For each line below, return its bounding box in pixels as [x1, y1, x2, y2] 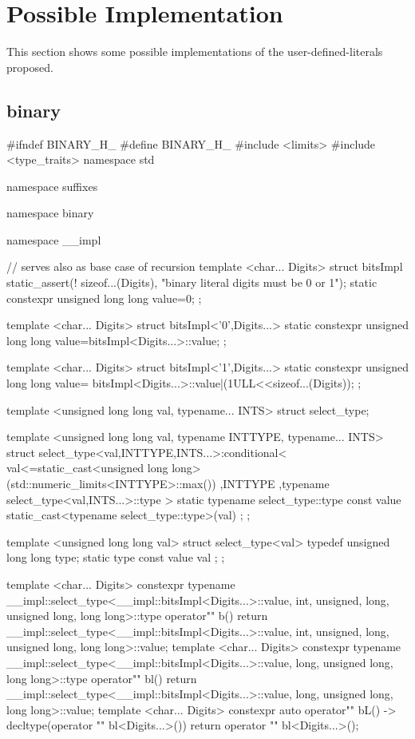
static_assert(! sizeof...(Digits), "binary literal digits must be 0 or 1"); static [6, 274, 377, 291]
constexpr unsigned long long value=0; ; [6, 289, 202, 306]
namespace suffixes [6, 177, 98, 194]
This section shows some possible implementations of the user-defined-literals [6, 43, 383, 60]
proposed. [6, 58, 53, 75]
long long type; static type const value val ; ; [6, 549, 225, 566]
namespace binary [6, 205, 94, 221]
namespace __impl [6, 231, 101, 248]
